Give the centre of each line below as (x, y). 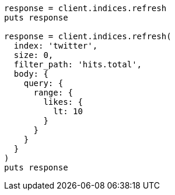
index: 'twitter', (56, 46)
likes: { (63, 102)
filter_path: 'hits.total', (78, 64)
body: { (31, 74)
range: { (53, 93)
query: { (43, 83)
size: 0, (34, 55)
